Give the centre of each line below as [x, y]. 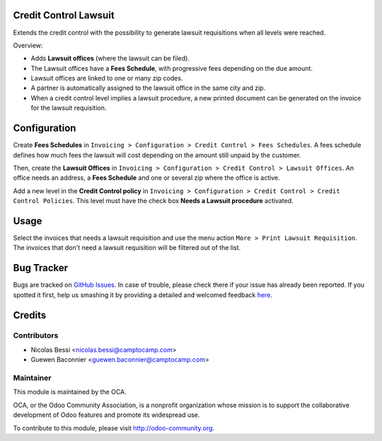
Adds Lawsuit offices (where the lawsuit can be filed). [110, 58]
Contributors [36, 336]
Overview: [28, 45]
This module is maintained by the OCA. [70, 392]
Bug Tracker [41, 268]
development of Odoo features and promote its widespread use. [106, 415]
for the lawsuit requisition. [69, 108]
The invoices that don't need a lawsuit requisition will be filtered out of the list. [127, 248]
